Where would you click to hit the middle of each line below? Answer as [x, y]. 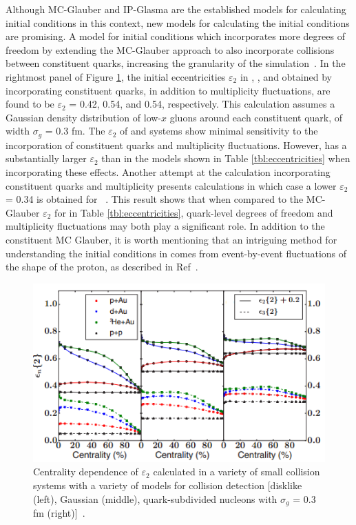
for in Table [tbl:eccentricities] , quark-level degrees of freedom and [194, 212]
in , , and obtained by [286, 76]
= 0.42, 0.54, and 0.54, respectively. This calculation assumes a [202, 104]
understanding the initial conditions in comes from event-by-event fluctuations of [176, 253]
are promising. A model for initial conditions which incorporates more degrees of [175, 36]
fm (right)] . [59, 513]
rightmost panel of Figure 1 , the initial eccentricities [116, 76]
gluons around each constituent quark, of [256, 117]
